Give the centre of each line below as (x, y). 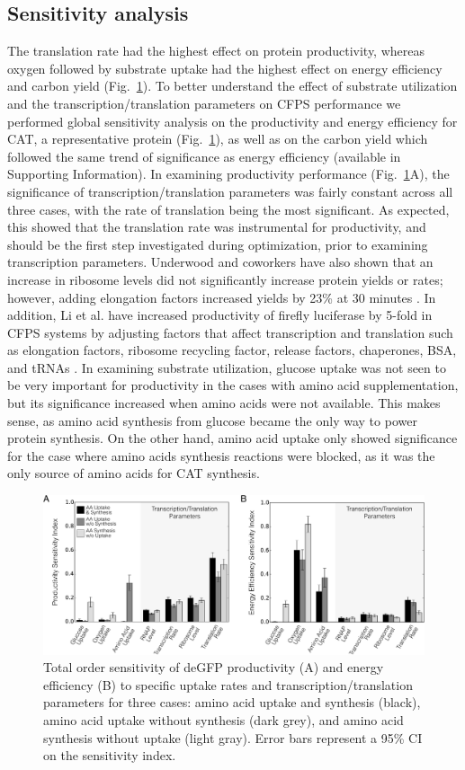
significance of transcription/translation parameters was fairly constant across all (230, 191)
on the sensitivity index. (110, 755)
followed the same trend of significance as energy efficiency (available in (204, 156)
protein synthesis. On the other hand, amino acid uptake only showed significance (232, 438)
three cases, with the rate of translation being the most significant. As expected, (228, 209)
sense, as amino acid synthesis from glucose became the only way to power (212, 420)
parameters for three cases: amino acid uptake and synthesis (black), (232, 702)
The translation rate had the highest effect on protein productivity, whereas (216, 51)
